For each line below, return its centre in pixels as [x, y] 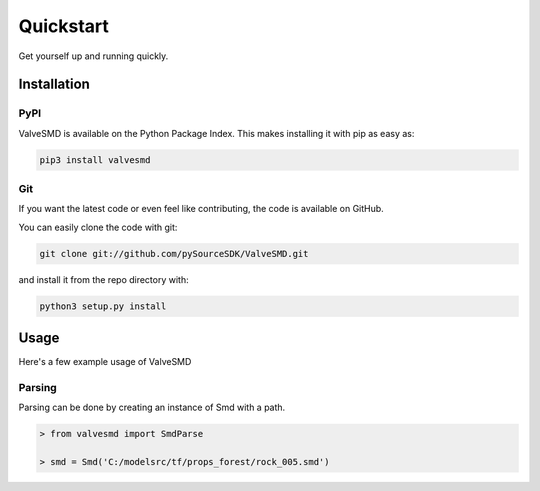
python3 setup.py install [103, 306]
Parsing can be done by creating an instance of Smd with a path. [152, 407]
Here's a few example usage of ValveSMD [105, 362]
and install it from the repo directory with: [103, 279]
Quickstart [64, 26]
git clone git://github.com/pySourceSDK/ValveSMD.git [174, 253]
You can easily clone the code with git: [98, 227]
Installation [54, 84]
